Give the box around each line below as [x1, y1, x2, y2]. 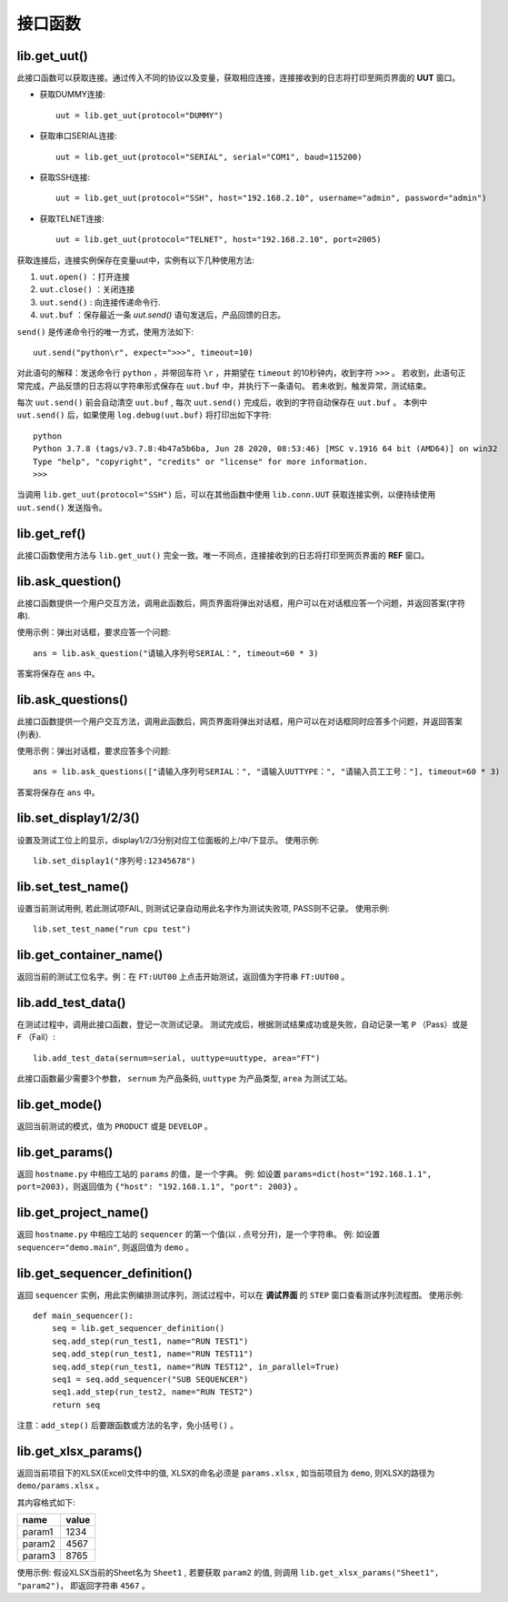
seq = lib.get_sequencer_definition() [51, 1324, 225, 1334]
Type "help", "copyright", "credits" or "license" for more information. [33, 456, 369, 467]
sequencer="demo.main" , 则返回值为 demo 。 [16, 1242, 194, 1253]
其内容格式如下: [16, 1496, 76, 1507]
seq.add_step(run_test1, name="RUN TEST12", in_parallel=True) [51, 1361, 340, 1372]
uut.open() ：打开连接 [39, 271, 131, 282]
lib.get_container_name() [16, 947, 164, 963]
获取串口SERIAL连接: [39, 130, 117, 141]
